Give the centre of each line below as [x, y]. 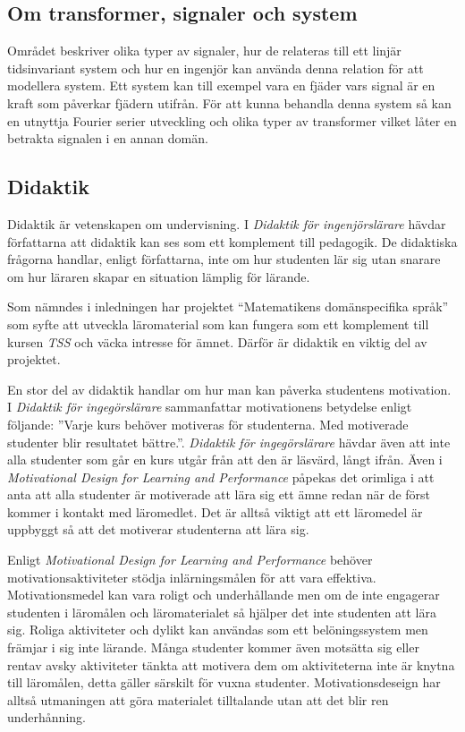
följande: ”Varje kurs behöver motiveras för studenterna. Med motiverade [208, 424]
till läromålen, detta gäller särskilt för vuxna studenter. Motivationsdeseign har [224, 682]
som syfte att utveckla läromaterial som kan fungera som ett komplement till [218, 323]
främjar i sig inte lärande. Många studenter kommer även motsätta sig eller [213, 647]
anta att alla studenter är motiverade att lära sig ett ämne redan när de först [219, 494]
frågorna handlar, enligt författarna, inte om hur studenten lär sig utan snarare [224, 259]
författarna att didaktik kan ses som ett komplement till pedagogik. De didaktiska [232, 241]
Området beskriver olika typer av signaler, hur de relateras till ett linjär [204, 51]
